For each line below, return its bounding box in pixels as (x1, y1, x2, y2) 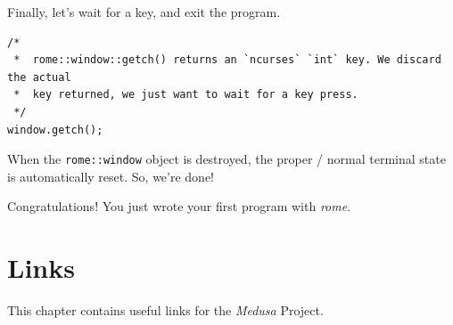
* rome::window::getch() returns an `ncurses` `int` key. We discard (13, 53, 441, 67)
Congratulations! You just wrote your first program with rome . (7, 197, 351, 215)
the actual (7, 70, 71, 84)
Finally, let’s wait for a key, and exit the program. (7, 3, 281, 20)
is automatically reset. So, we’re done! (7, 167, 214, 185)
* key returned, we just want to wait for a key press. (13, 88, 358, 102)
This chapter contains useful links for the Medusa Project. (7, 301, 324, 320)
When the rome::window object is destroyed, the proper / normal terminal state (7, 150, 446, 168)
